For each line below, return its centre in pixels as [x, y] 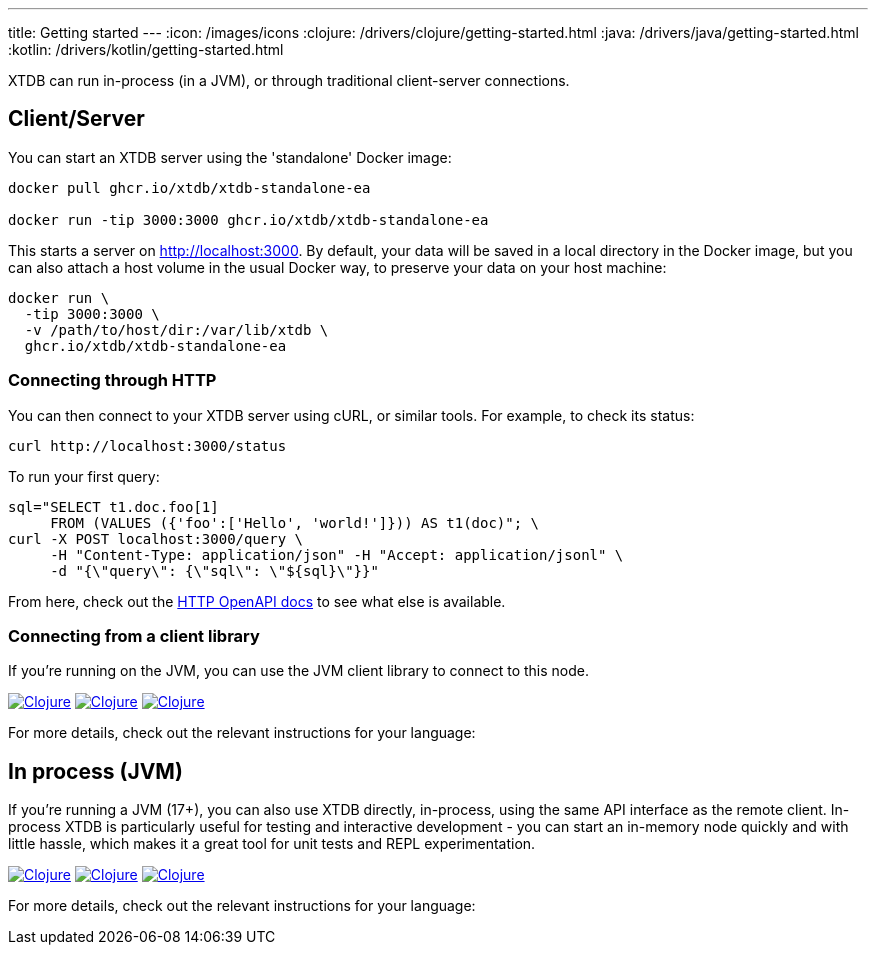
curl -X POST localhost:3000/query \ [156, 538]
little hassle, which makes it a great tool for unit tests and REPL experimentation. [272, 844]
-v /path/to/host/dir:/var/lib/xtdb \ [176, 329]
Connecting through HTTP [112, 380]
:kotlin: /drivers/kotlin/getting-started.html [146, 49]
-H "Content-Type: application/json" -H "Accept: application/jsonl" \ [337, 554]
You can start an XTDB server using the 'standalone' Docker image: [230, 157]
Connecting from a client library [134, 635]
